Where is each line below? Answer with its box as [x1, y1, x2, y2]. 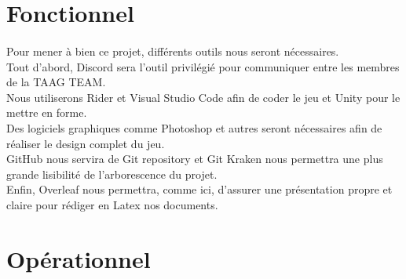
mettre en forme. [6, 104, 87, 121]
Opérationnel [6, 242, 151, 274]
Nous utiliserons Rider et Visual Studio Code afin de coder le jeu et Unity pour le [6, 89, 401, 105]
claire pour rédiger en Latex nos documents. [6, 196, 218, 212]
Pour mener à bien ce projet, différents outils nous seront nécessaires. [6, 42, 339, 59]
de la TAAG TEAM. [6, 74, 106, 90]
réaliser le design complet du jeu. [6, 135, 165, 151]
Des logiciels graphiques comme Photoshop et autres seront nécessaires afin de [6, 119, 382, 136]
